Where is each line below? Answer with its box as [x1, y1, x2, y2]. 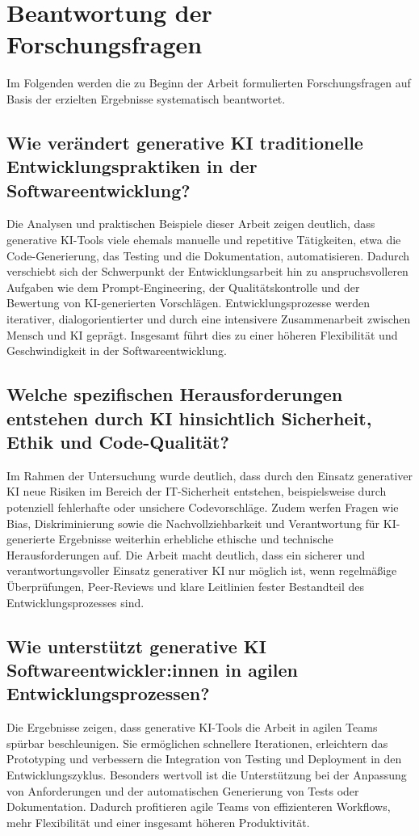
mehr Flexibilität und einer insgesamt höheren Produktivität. [6, 813, 310, 830]
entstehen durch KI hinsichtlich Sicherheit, [6, 405, 372, 430]
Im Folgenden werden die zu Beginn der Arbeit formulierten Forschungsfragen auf [6, 74, 411, 91]
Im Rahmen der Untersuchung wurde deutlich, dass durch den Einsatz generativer [6, 467, 413, 483]
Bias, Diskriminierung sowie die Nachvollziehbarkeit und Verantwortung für [6, 514, 380, 531]
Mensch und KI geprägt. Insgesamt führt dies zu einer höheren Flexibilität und [6, 326, 398, 343]
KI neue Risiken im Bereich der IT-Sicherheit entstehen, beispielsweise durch [6, 483, 387, 500]
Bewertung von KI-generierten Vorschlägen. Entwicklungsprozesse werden [6, 294, 371, 311]
